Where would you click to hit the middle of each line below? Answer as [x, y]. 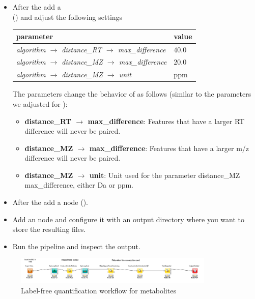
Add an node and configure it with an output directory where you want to [128, 219]
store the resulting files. [49, 229]
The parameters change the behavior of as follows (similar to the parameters [132, 94]
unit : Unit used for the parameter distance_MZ [165, 175]
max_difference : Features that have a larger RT [166, 121]
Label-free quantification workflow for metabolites [98, 290]
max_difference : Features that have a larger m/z [169, 148]
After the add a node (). [50, 202]
